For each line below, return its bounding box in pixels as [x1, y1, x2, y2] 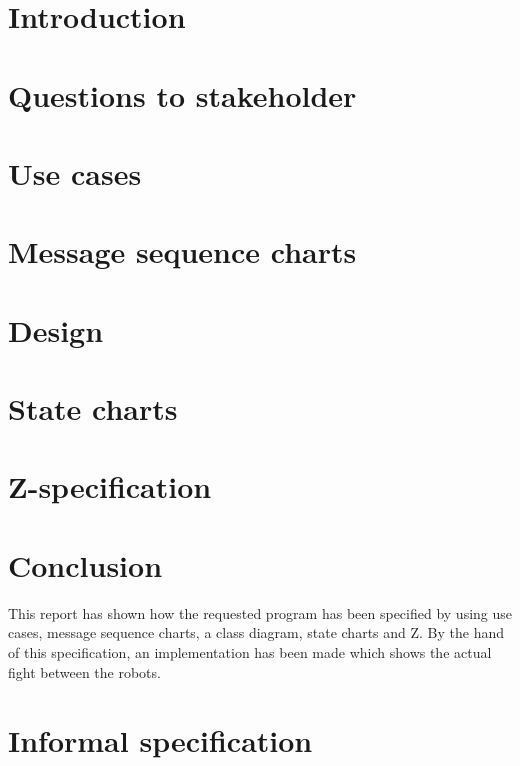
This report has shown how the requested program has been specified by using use [8, 602, 513, 623]
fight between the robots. [8, 661, 161, 682]
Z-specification [8, 466, 212, 507]
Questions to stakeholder [8, 74, 357, 115]
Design [8, 309, 104, 350]
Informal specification [8, 720, 313, 761]
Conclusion [8, 544, 163, 585]
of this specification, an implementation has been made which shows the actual [8, 641, 492, 662]
